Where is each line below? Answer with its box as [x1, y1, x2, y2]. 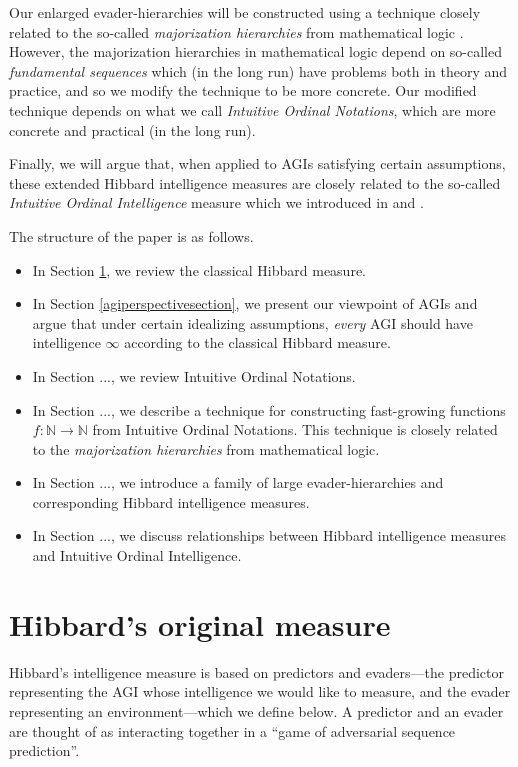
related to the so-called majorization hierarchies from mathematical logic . [9, 21, 464, 42]
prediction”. [9, 740, 80, 761]
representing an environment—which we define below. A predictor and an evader [9, 700, 504, 721]
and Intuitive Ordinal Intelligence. [32, 545, 242, 566]
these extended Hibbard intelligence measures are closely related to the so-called [9, 172, 501, 193]
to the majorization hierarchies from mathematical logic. [32, 438, 380, 459]
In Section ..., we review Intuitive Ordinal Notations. [32, 365, 356, 386]
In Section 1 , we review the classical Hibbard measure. [32, 259, 366, 280]
